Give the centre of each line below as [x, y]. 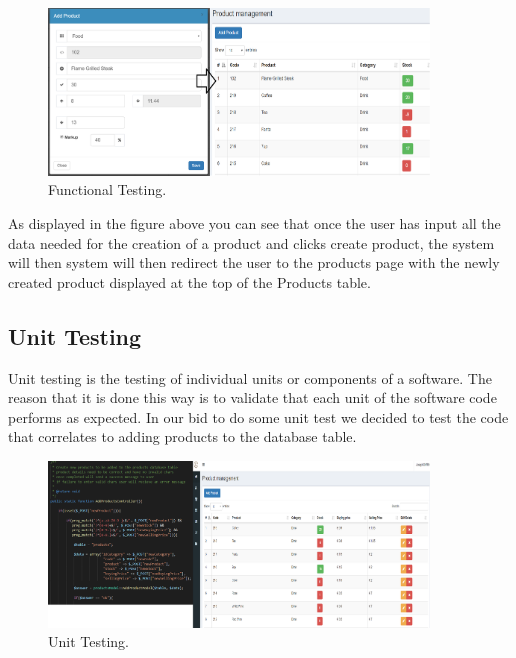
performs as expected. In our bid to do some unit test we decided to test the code [258, 416]
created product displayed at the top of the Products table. [189, 281]
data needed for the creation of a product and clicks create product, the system [251, 242]
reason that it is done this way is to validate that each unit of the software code [252, 397]
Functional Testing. [107, 189]
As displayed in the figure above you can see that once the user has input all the [254, 223]
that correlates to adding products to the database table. [182, 436]
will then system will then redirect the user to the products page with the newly [254, 262]
